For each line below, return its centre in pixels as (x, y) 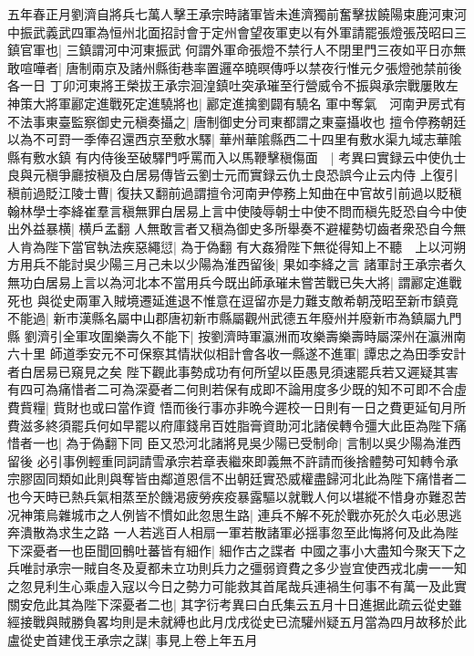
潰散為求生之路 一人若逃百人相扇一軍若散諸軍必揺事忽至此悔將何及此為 (232, 532)
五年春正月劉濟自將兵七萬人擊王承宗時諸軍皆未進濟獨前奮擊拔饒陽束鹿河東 (231, 14)
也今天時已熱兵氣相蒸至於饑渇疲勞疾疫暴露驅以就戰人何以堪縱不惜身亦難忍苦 (237, 497)
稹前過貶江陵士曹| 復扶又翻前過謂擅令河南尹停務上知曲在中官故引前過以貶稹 (235, 192)
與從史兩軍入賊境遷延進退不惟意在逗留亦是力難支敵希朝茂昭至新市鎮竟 (247, 300)
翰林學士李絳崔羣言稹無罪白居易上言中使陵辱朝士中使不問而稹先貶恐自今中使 (237, 210)
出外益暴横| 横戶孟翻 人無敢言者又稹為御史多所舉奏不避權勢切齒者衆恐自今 (231, 229)
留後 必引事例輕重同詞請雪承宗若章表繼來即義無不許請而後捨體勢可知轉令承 (233, 460)
